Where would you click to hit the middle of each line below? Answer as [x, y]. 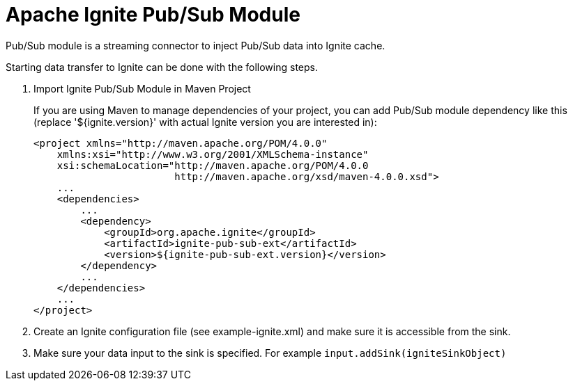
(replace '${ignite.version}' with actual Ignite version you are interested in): [205, 122]
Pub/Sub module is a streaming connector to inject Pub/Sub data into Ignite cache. [196, 45]
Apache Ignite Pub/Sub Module [153, 15]
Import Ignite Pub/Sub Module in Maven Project [142, 88]
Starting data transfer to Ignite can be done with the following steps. [162, 67]
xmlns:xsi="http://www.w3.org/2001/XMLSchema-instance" [213, 154]
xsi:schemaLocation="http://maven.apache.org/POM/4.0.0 [213, 165]
